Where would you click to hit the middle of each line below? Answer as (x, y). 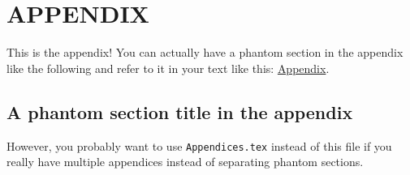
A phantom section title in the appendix (180, 111)
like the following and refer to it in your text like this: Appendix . (168, 68)
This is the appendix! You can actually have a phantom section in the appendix (205, 52)
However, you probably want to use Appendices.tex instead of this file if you (199, 145)
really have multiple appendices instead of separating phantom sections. (185, 162)
